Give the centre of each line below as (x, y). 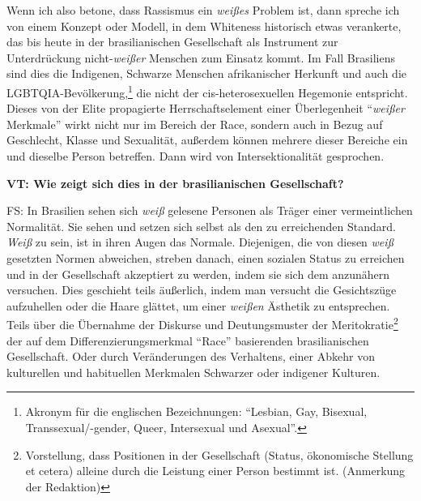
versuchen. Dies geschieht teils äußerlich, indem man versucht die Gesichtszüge (202, 290)
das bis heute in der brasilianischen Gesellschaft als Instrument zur (172, 42)
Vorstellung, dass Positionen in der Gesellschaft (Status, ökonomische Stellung (219, 454)
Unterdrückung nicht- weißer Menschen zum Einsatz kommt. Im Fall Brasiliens (201, 57)
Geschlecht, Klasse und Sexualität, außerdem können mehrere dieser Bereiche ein (207, 140)
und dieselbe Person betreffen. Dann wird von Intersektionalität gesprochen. (196, 156)
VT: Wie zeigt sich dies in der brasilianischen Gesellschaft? (175, 183)
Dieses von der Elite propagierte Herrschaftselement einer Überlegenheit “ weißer (206, 108)
